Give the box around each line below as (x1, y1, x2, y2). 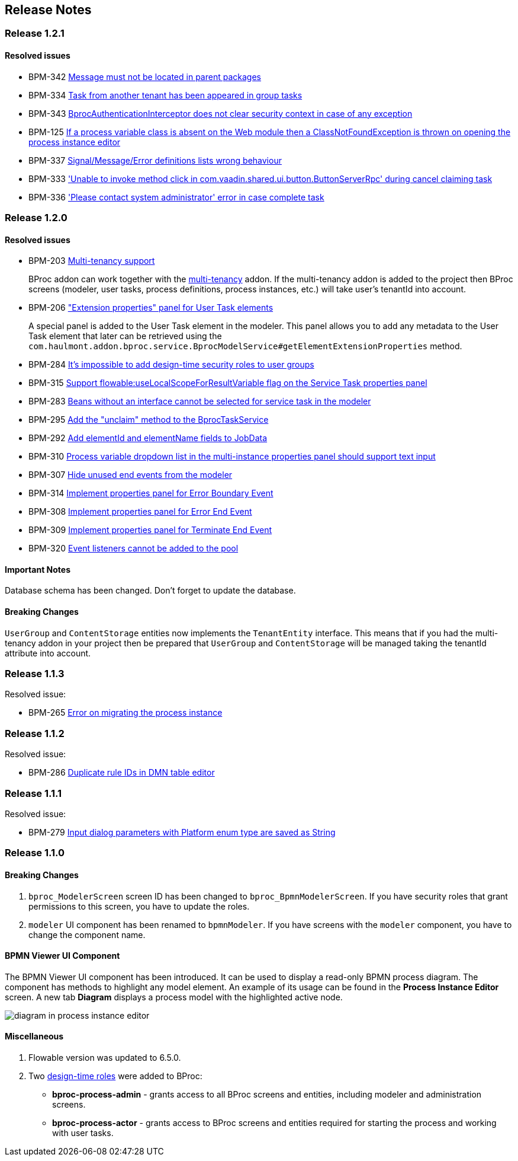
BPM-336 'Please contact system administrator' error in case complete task (28, 192, 324, 202)
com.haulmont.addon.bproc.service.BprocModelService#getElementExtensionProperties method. (28, 341, 462, 352)
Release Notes (5, 2, 92, 17)
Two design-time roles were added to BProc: (28, 1070, 202, 1081)
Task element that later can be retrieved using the (28, 331, 222, 342)
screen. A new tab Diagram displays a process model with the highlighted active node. (5, 991, 343, 1002)
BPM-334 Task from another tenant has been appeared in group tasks (28, 90, 303, 100)
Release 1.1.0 (5, 847, 65, 859)
